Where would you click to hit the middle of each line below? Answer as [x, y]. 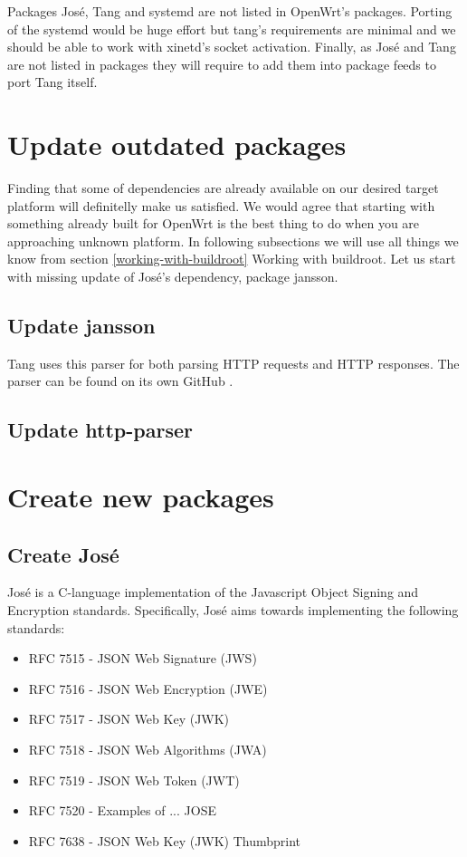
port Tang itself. [52, 82]
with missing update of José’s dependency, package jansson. [173, 277]
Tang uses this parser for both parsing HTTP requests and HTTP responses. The [233, 363]
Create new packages [141, 497]
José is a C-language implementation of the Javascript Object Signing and [213, 592]
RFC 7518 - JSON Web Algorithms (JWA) [148, 749]
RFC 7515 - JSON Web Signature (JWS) [143, 658]
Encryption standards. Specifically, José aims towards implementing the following [233, 610]
